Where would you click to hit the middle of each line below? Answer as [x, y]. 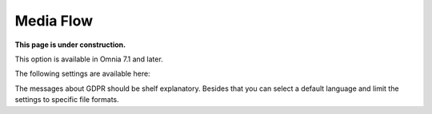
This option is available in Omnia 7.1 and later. [89, 59]
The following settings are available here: [83, 74]
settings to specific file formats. [67, 100]
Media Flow [54, 21]
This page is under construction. [70, 45]
